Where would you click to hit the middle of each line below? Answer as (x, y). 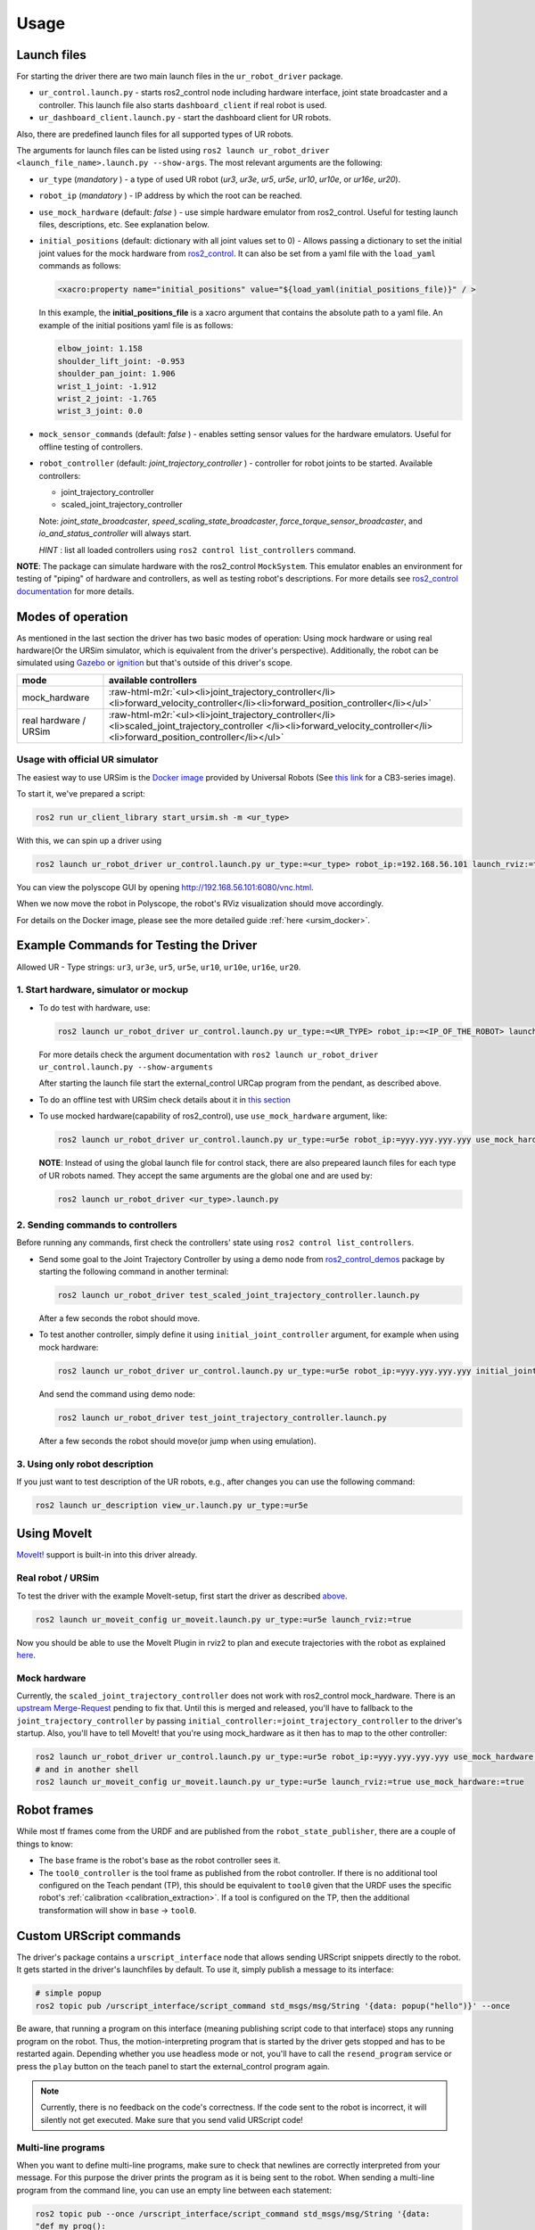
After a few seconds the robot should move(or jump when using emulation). (177, 1441)
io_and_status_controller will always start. (115, 533)
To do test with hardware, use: (95, 1007)
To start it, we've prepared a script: (81, 793)
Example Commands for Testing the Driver (137, 946)
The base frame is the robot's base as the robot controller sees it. (160, 1861)
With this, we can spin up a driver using (89, 840)
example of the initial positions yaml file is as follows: (136, 325)
